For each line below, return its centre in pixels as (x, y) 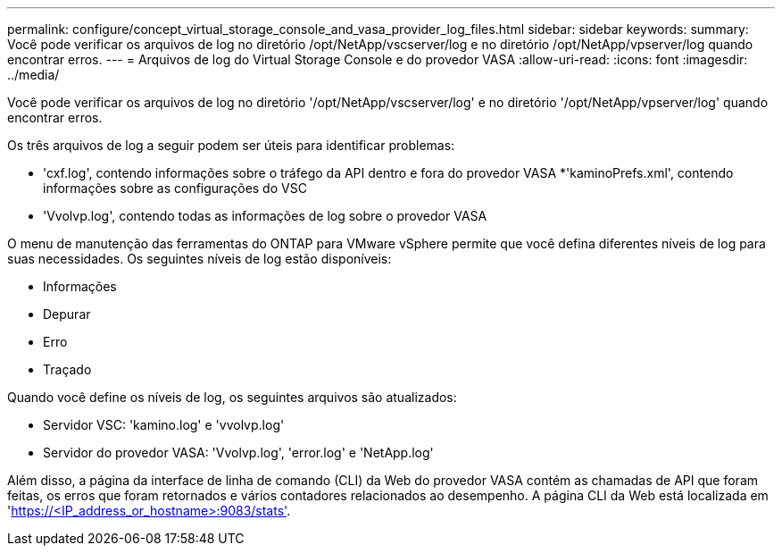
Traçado (67, 369)
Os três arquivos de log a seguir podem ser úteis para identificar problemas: (231, 145)
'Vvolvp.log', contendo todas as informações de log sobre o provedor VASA (265, 216)
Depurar (67, 314)
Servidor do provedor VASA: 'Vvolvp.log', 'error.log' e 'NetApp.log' (238, 452)
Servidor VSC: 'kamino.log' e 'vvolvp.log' (164, 425)
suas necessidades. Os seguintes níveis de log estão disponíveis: (200, 259)
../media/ (33, 75)
